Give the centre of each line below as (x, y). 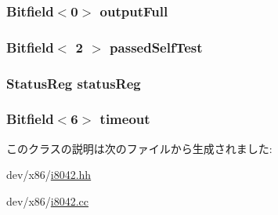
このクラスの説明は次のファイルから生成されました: (139, 148)
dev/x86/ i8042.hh (49, 175)
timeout (125, 119)
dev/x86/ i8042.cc (48, 200)
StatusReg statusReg (74, 83)
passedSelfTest (156, 47)
